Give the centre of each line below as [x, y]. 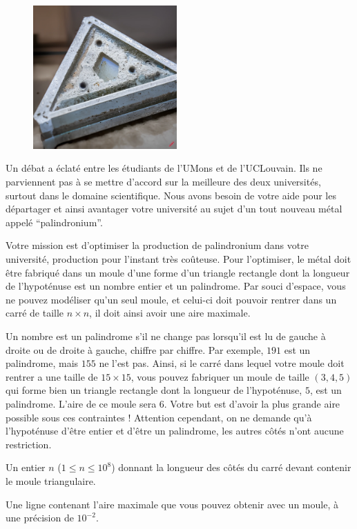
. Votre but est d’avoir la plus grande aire [252, 403]
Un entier [26, 467]
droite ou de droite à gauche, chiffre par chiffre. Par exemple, [135, 349]
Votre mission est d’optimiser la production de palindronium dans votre [157, 245]
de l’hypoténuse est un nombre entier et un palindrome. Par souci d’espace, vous [176, 286]
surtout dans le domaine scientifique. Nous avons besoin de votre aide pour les [171, 195]
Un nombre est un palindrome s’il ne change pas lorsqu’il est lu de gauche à [166, 336]
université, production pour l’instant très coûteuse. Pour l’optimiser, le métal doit [178, 259]
